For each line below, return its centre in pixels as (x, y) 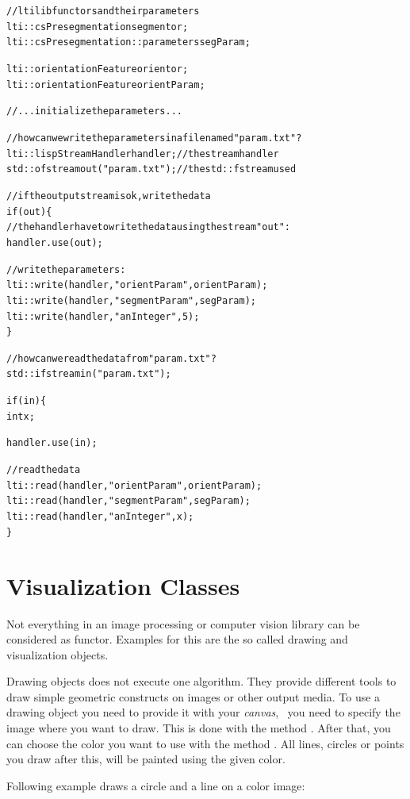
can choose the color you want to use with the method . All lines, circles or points (205, 743)
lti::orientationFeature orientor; (98, 69)
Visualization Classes (123, 585)
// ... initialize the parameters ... (94, 111)
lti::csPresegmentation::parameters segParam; (128, 42)
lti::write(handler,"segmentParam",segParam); (131, 300)
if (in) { (27, 401)
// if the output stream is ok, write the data (109, 196)
